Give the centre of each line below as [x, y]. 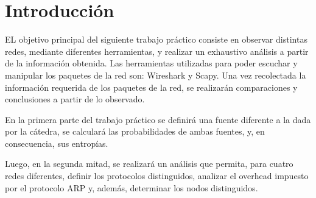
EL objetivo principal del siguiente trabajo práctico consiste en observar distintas [156, 39]
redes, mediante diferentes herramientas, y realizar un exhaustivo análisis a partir [157, 51]
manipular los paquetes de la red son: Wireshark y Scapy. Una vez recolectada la [156, 75]
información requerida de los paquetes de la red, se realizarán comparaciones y [151, 87]
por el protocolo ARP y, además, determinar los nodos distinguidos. [132, 187]
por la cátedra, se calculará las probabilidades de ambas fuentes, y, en [135, 131]
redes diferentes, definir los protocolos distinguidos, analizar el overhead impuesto [157, 176]
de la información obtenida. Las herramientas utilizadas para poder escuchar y [151, 63]
